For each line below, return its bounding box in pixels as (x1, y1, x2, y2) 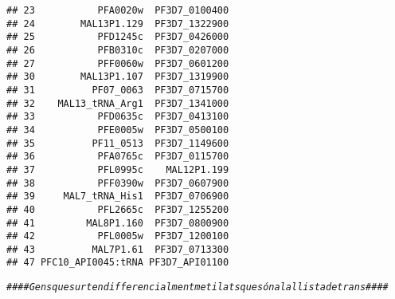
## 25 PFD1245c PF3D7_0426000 (6, 31, 229, 43)
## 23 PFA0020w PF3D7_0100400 (6, 5, 229, 16)
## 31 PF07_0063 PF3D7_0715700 (6, 84, 229, 96)
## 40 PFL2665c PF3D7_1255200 (6, 203, 229, 215)
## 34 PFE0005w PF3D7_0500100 (6, 124, 229, 136)
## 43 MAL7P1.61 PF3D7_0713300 (6, 243, 229, 255)
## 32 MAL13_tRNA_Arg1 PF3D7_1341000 (6, 97, 229, 109)
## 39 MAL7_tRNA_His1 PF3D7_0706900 (6, 191, 229, 203)
